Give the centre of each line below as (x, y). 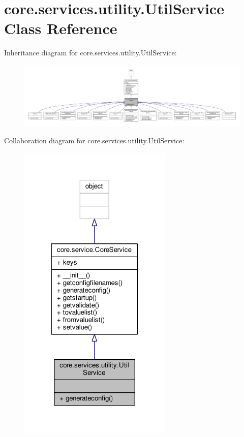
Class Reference (61, 28)
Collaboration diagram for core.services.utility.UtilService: (94, 140)
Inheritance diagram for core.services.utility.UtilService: (90, 53)
